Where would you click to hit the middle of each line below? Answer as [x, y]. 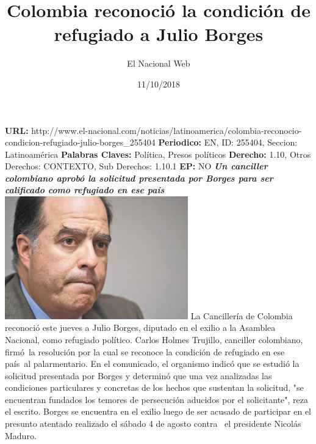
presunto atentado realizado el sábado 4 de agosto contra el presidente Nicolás [153, 424]
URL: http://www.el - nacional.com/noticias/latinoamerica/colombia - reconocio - [153, 130]
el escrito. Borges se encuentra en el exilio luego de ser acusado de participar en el [158, 411]
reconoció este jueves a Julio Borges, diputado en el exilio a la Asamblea [140, 327]
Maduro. [21, 435]
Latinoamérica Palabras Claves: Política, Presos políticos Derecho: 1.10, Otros [158, 154]
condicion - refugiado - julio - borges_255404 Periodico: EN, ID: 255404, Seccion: [151, 142]
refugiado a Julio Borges [159, 34]
